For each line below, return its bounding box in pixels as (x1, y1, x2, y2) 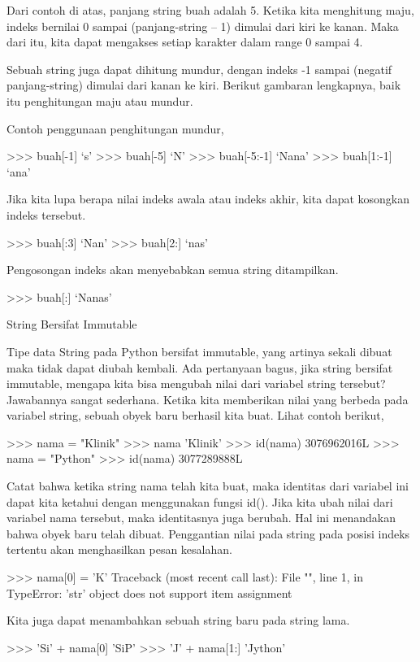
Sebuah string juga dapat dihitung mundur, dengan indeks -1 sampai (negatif (6, 60, 392, 77)
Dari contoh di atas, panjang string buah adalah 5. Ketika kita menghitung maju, (6, 2, 414, 18)
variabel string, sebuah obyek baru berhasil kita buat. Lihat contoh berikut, (6, 407, 384, 424)
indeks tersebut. (6, 206, 86, 223)
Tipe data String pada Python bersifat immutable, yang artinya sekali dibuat (6, 342, 392, 359)
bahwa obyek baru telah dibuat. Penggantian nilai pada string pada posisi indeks (6, 525, 410, 542)
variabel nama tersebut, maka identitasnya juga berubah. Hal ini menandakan (6, 509, 396, 526)
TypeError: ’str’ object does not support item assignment (6, 584, 292, 601)
